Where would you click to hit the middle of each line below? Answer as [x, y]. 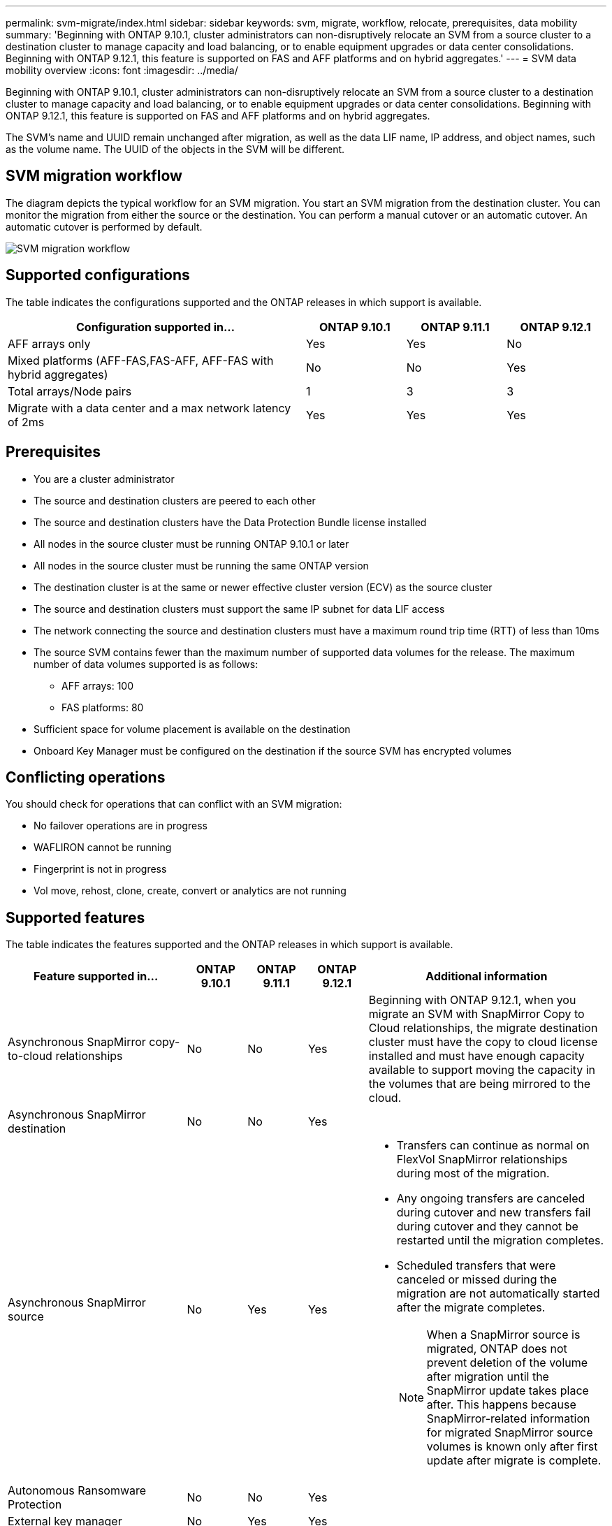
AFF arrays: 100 [97, 685]
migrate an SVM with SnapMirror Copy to [476, 1014]
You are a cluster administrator [104, 479]
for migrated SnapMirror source [510, 1433]
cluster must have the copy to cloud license [483, 1042]
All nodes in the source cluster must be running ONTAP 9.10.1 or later [191, 544]
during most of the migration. [473, 1173]
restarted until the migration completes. [500, 1241]
